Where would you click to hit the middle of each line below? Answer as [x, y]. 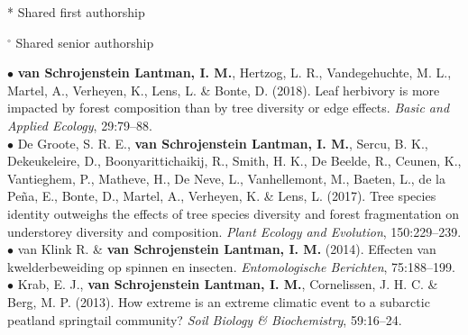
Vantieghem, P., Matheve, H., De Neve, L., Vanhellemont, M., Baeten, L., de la [226, 178]
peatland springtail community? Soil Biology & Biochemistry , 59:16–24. [205, 319]
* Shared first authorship [76, 12]
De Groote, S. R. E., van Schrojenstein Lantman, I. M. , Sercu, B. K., [223, 143]
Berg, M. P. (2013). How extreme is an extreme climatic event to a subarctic [219, 301]
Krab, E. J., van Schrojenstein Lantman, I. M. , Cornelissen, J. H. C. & [228, 284]
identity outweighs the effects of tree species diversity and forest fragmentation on [234, 213]
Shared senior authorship [85, 42]
